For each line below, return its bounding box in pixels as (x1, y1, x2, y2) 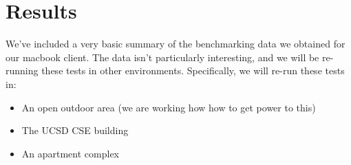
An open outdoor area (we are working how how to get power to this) (21, 100, 316, 114)
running (6, 63, 39, 78)
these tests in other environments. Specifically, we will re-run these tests (41, 63, 345, 78)
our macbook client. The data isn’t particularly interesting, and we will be (6, 49, 319, 64)
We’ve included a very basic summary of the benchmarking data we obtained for (6, 36, 345, 51)
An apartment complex (21, 146, 120, 160)
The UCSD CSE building (21, 123, 129, 137)
